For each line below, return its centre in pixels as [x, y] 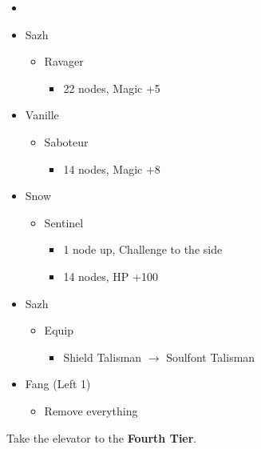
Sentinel [64, 222]
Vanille [42, 115]
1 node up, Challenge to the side [143, 249]
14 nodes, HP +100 [111, 276]
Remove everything [91, 410]
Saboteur [66, 141]
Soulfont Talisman [211, 357]
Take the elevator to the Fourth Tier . [102, 437]
